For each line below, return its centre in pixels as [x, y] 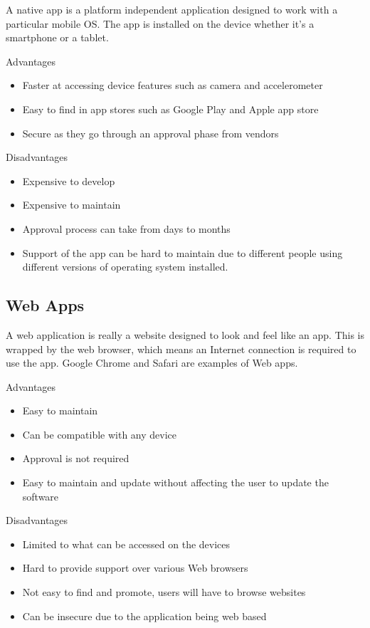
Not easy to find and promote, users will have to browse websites [164, 592]
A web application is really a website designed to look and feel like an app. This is [185, 334]
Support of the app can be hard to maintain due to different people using [183, 252]
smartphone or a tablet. [57, 37]
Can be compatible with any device [100, 434]
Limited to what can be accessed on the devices [126, 544]
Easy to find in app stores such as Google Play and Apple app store [170, 109]
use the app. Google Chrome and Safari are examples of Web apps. [152, 363]
